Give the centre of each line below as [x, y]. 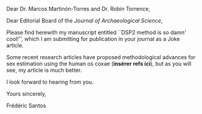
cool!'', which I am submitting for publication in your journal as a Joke [93, 39]
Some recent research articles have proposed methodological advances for [101, 57]
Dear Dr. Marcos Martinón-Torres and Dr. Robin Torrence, [78, 9]
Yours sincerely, [26, 94]
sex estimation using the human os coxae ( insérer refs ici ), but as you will [99, 64]
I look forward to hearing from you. [50, 82]
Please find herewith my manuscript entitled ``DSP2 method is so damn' [96, 32]
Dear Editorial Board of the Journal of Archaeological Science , [85, 20]
